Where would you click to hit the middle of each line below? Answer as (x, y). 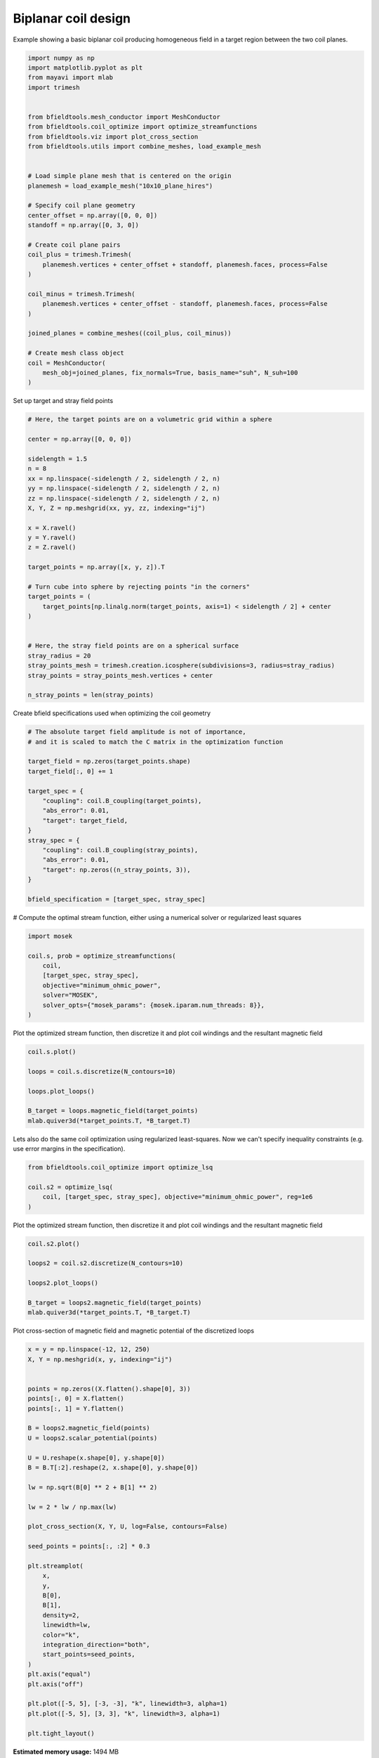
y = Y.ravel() (52, 538)
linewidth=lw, (67, 1625)
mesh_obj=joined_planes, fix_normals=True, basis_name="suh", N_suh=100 (170, 373)
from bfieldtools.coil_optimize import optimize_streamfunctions (142, 127)
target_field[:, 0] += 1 (71, 771)
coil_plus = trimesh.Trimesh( (80, 255)
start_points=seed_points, (89, 1655)
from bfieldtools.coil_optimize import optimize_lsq (120, 1168)
